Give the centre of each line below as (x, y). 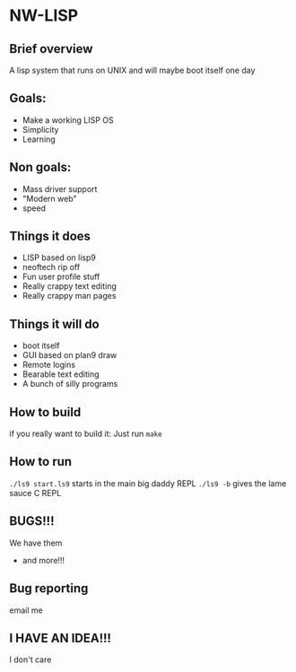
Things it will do (55, 324)
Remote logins (49, 365)
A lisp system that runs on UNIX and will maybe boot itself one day (132, 70)
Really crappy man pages (69, 296)
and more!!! (44, 560)
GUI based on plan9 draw (70, 355)
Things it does (50, 236)
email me (26, 610)
